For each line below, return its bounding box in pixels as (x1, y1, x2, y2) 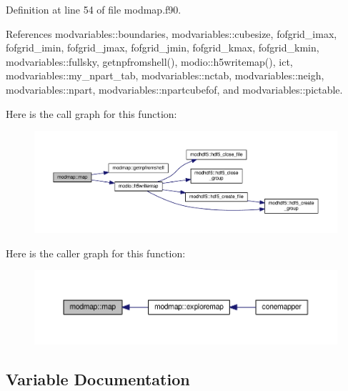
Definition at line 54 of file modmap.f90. (6, 2, 182, 16)
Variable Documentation (6, 367, 190, 390)
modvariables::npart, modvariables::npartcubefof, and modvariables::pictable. (6, 81, 343, 96)
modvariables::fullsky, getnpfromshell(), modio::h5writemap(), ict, (6, 54, 293, 69)
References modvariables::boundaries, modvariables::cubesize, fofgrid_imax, (6, 26, 337, 41)
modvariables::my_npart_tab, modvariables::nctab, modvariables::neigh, (6, 68, 324, 83)
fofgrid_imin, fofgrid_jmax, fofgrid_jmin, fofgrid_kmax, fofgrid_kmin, (6, 40, 319, 55)
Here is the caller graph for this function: (6, 245, 186, 260)
